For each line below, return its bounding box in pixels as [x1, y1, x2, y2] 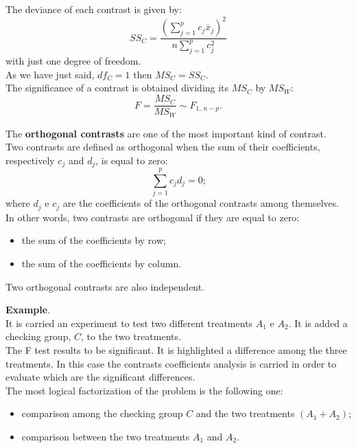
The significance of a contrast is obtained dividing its [5, 80, 229, 95]
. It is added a [288, 315, 348, 330]
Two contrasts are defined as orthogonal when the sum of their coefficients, [5, 139, 320, 154]
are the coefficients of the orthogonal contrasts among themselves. [62, 196, 340, 210]
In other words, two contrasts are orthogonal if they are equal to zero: [5, 210, 300, 224]
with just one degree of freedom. [5, 54, 141, 68]
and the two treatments [195, 406, 295, 421]
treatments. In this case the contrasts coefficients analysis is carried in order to [5, 356, 337, 370]
